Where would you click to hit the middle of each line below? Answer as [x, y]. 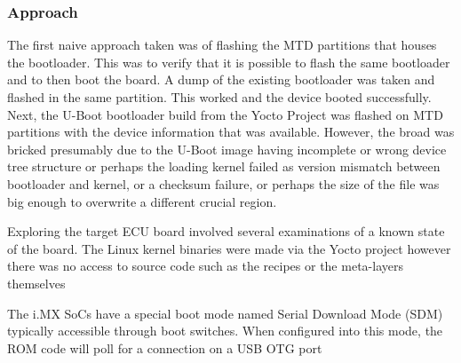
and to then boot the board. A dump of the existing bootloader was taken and [221, 79]
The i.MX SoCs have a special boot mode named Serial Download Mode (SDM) [225, 313]
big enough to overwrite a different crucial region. [142, 201]
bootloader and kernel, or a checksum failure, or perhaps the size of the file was [223, 183]
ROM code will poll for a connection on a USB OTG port [165, 347]
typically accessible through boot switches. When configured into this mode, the [225, 331]
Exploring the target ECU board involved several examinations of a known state [226, 231]
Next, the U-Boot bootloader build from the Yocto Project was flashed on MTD [225, 114]
